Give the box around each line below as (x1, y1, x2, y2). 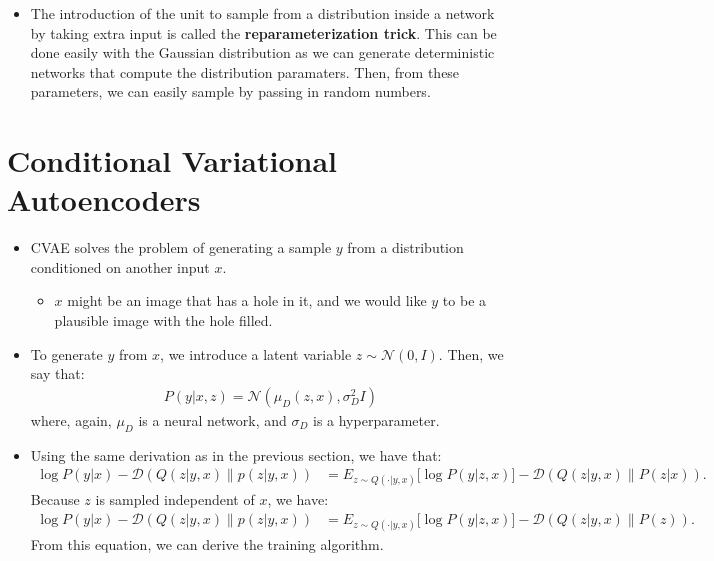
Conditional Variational (7, 140, 338, 181)
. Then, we (438, 343, 504, 364)
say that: (30, 363, 85, 384)
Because (30, 489, 80, 510)
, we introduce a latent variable (160, 343, 352, 364)
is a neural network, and (138, 409, 287, 430)
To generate (30, 343, 103, 364)
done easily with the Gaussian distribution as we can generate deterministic (30, 42, 495, 63)
